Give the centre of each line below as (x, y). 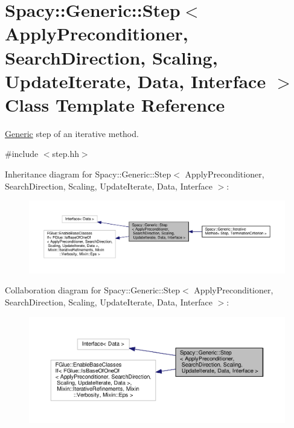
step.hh (66, 154)
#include (22, 154)
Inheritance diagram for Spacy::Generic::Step (88, 174)
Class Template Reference (115, 104)
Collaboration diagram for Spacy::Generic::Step (93, 290)
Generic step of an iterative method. (72, 133)
